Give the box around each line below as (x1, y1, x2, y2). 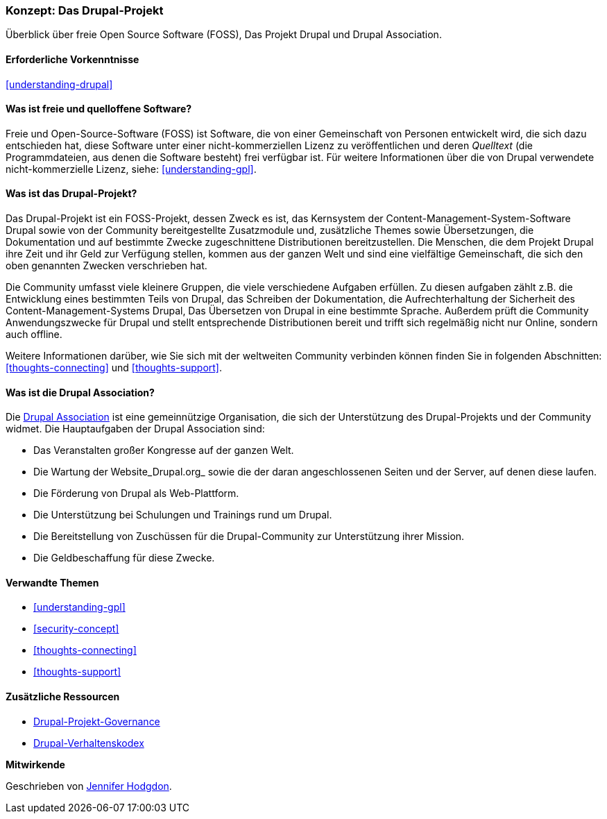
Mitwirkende (6, 758, 65, 770)
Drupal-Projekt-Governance (33, 715, 160, 727)
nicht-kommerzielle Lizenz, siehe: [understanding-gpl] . (6, 162, 257, 175)
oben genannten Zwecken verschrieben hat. (6, 260, 207, 272)
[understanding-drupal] (6, 78, 113, 90)
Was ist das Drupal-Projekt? (6, 187, 137, 200)
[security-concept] (33, 623, 119, 635)
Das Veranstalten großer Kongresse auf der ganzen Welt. (33, 444, 294, 457)
